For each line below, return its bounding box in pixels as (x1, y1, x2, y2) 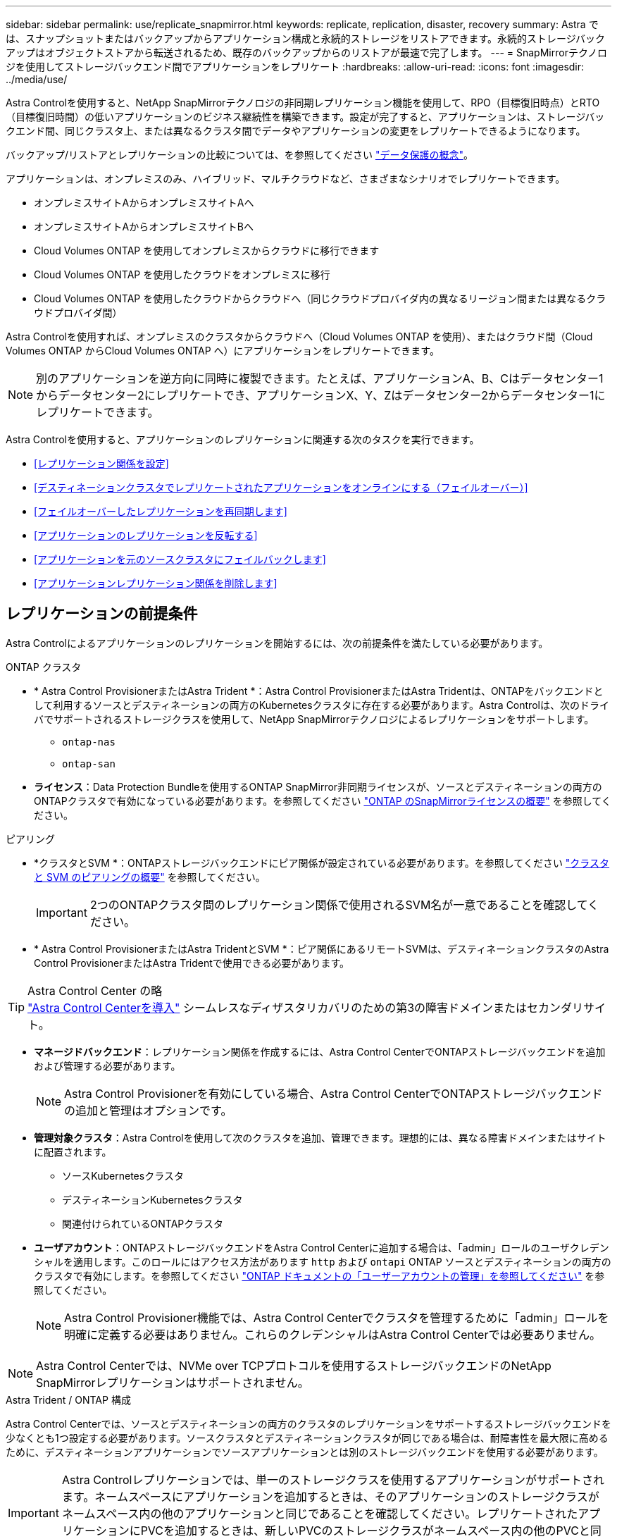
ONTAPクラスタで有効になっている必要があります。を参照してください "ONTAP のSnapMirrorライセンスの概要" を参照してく (34, 794, 611, 807)
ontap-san (62, 758, 116, 769)
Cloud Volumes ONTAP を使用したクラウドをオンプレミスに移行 (34, 268, 330, 280)
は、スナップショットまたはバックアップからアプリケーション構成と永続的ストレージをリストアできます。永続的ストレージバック (6, 32, 605, 44)
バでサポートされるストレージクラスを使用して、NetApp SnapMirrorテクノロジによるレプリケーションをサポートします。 (34, 712, 594, 725)
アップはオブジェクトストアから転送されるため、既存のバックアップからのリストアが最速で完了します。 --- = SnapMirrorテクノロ (6, 47, 608, 58)
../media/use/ (6, 73, 68, 85)
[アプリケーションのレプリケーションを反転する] (34, 529, 258, 541)
